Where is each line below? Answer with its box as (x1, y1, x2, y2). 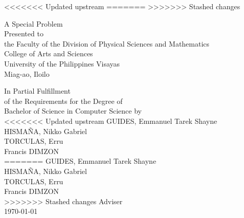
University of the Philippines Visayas (4, 58, 120, 69)
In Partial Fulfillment (4, 85, 71, 96)
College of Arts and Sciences (4, 48, 93, 59)
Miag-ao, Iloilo (4, 68, 50, 79)
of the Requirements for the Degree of (4, 95, 123, 106)
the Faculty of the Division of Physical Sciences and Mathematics (4, 38, 210, 49)
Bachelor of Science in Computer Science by (4, 105, 142, 116)
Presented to (4, 28, 43, 39)
